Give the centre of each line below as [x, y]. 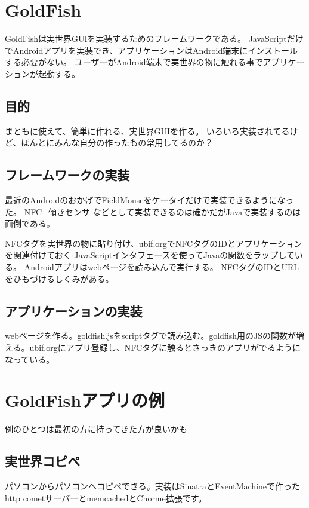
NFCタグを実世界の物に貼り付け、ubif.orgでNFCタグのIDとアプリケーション [154, 243]
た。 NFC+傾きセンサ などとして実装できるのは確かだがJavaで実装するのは [153, 211]
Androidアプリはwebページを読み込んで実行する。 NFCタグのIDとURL [161, 267]
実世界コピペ [42, 461]
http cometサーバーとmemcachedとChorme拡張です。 [106, 498]
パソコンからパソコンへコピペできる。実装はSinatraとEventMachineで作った [153, 486]
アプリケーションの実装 [74, 310]
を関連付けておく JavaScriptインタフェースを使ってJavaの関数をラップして [150, 255]
